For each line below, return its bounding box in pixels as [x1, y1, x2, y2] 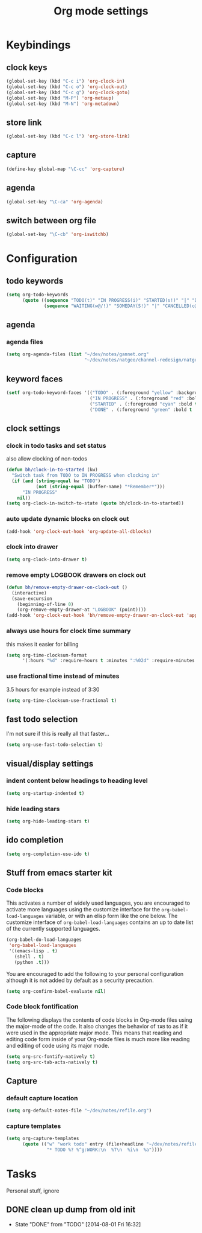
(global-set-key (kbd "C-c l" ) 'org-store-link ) [6, 133, 130, 139]
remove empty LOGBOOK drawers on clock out [6, 570, 146, 579]
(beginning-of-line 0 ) [17, 601, 74, 607]
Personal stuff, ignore [6, 1187, 60, 1194]
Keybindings [6, 38, 71, 52]
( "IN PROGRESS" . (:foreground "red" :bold [89, 395, 200, 401]
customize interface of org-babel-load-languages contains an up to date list [6, 919, 194, 926]
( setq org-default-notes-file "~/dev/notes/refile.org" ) [6, 1107, 152, 1114]
